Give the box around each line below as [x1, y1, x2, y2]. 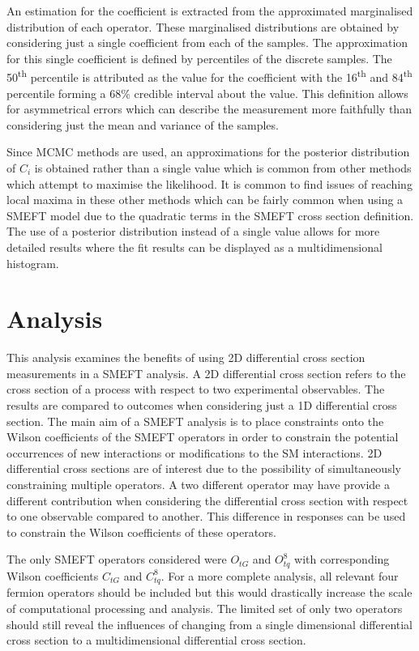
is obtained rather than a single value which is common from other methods [34, 160, 412, 176]
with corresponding [294, 551, 390, 568]
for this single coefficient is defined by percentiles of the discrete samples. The [6, 49, 392, 66]
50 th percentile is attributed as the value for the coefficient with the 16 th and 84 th [6, 66, 413, 86]
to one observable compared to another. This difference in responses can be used [6, 508, 406, 525]
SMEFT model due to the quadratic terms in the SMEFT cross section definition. [6, 206, 414, 223]
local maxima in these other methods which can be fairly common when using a [6, 191, 404, 208]
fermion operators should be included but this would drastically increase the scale [6, 584, 413, 601]
